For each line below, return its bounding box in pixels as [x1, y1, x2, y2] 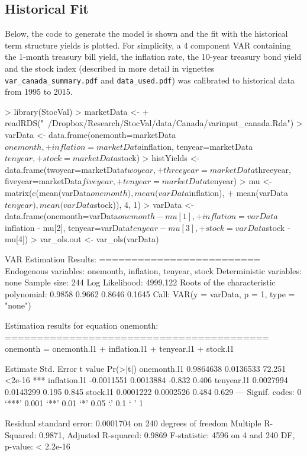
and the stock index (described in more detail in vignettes [5, 62, 215, 74]
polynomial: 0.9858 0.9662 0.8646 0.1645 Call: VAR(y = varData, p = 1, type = [5, 287, 295, 300]
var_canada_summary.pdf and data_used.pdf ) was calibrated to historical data [5, 73, 295, 86]
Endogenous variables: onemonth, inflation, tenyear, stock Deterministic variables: [5, 264, 302, 277]
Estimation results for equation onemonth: [5, 319, 159, 331]
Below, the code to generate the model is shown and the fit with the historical [5, 27, 288, 40]
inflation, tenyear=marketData [141, 140, 253, 152]
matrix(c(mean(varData [5, 186, 91, 198]
